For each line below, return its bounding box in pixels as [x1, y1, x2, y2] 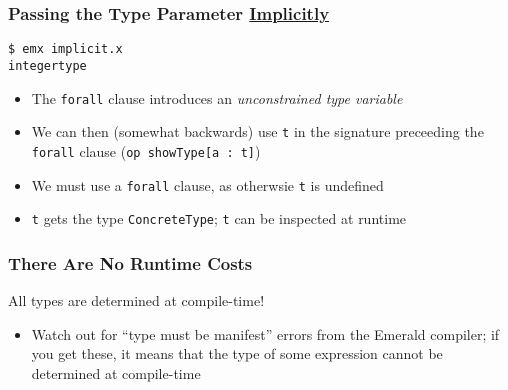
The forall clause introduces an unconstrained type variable [31, 87, 403, 108]
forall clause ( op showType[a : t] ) [31, 140, 261, 161]
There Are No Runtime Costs [8, 250, 253, 275]
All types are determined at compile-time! [8, 290, 265, 311]
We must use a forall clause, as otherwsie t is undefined [31, 174, 384, 195]
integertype [8, 58, 87, 73]
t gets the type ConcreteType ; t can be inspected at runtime [31, 208, 407, 229]
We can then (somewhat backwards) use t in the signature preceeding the [31, 121, 484, 142]
